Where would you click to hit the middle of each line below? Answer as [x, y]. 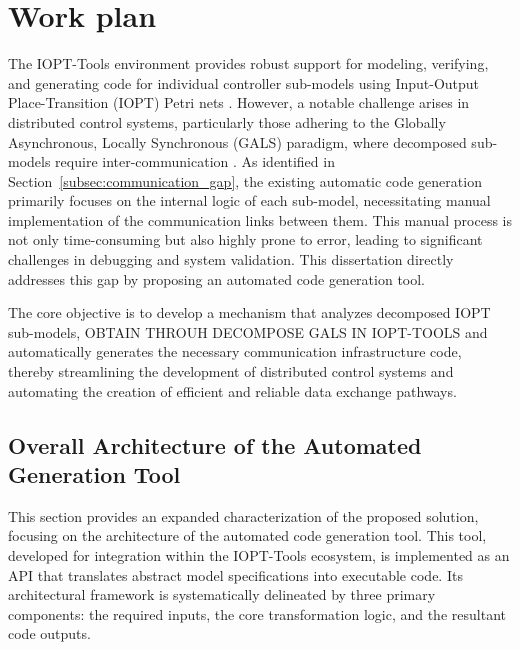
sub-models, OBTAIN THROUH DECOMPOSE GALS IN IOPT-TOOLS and [248, 331]
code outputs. [49, 633]
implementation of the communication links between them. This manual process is [260, 219]
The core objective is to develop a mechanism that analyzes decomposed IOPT [249, 312]
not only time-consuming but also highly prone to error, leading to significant [245, 239]
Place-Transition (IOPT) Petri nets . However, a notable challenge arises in [239, 102]
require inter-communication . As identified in [195, 161]
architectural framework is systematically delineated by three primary [222, 594]
